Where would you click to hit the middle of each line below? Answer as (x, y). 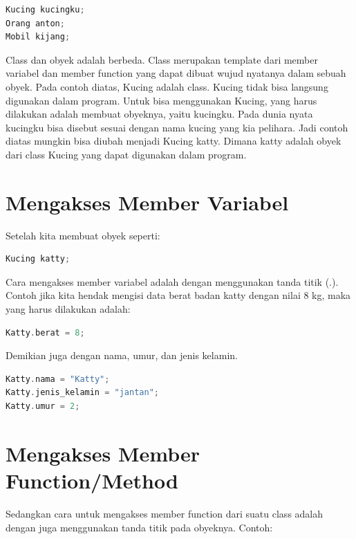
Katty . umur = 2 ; (43, 406)
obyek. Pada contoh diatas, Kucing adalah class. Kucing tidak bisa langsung (167, 86)
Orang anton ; (35, 23)
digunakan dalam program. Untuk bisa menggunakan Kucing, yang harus (161, 100)
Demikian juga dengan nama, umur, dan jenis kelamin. (122, 355)
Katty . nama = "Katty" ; (58, 379)
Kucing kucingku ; (45, 10)
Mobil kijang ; (38, 37)
